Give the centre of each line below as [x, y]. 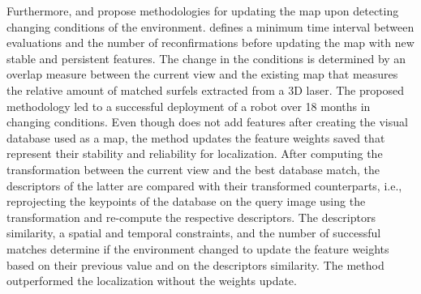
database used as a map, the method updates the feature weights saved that [196, 137]
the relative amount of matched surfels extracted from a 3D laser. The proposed [205, 89]
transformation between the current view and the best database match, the [193, 169]
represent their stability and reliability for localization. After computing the [195, 153]
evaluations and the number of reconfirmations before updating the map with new [210, 43]
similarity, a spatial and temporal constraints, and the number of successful [194, 233]
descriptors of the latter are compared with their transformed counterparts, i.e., [204, 185]
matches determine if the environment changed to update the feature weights [198, 248]
